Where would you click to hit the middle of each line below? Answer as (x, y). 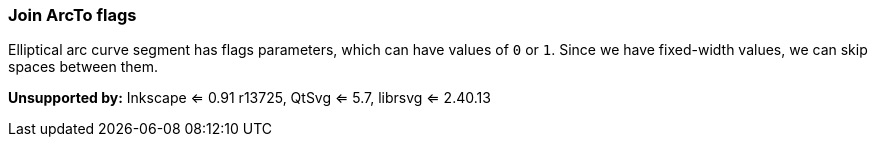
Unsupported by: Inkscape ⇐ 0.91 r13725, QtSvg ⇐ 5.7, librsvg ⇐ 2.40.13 (249, 98)
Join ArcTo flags (72, 15)
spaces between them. (83, 67)
